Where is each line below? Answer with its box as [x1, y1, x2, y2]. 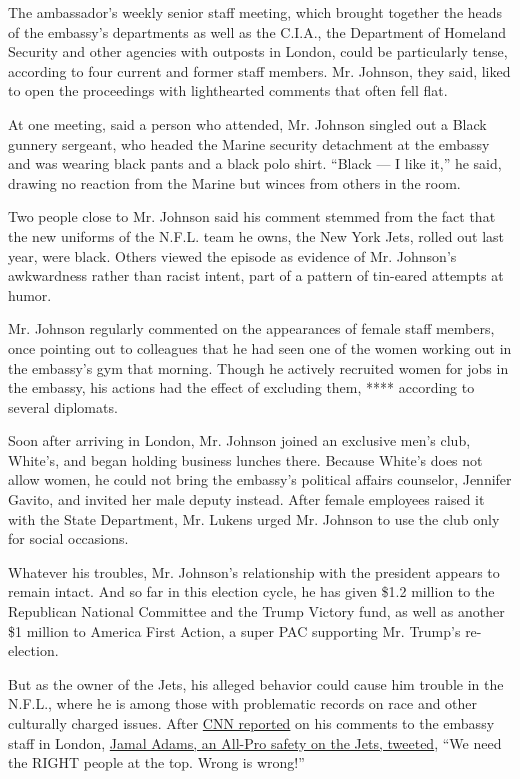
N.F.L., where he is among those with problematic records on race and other [8, 693, 478, 714]
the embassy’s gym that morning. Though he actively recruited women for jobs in [8, 357, 509, 378]
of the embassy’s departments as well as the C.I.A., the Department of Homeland [8, 21, 507, 42]
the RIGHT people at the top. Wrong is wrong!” [8, 752, 305, 773]
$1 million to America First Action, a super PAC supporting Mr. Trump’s [8, 620, 461, 641]
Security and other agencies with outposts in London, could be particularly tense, [8, 41, 508, 62]
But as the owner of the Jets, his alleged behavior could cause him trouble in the [8, 673, 504, 694]
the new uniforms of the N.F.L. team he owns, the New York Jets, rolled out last [8, 225, 505, 246]
